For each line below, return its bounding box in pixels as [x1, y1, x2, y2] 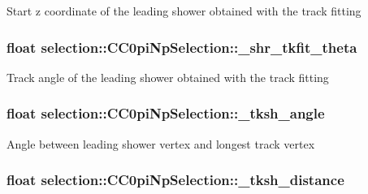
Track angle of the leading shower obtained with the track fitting [6, 68, 329, 85]
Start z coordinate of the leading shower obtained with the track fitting [6, 2, 362, 19]
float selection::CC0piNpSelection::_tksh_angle [6, 103, 325, 123]
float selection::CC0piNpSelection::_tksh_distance [6, 170, 344, 190]
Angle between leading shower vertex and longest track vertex [6, 135, 315, 152]
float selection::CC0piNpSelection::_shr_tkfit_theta [6, 37, 357, 57]
